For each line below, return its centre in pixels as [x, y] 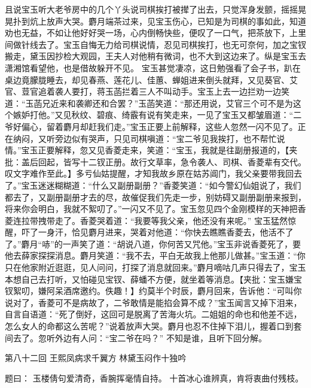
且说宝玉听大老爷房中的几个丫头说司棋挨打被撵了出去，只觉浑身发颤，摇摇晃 [155, 9]
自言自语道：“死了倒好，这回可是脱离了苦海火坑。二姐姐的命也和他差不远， [153, 314]
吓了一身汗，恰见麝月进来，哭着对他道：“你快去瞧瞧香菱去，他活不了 [157, 232]
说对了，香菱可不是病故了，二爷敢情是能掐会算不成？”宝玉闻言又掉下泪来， [153, 302]
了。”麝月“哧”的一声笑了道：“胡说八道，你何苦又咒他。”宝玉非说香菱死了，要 [153, 243]
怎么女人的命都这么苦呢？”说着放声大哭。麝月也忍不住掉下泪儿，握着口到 [149, 326]
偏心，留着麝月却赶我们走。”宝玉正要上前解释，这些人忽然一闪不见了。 [159, 126]
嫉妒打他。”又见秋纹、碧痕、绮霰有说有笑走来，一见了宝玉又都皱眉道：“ [153, 115]
